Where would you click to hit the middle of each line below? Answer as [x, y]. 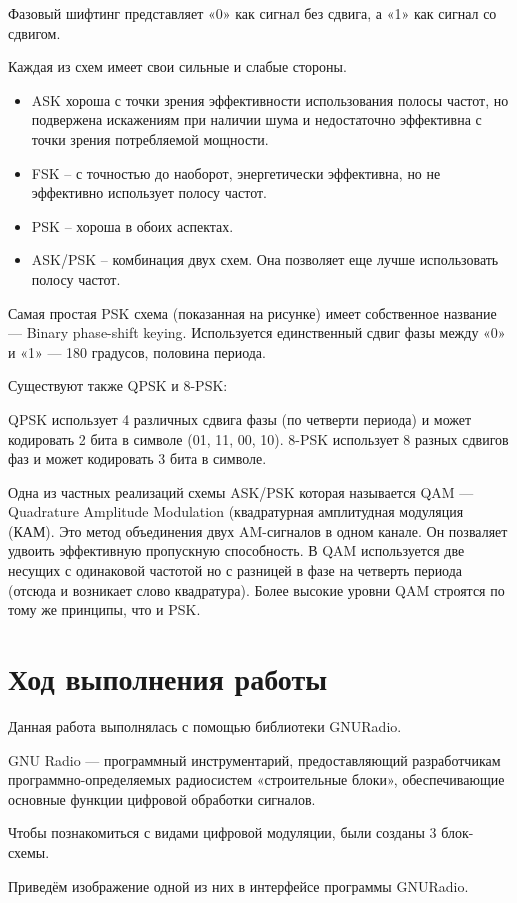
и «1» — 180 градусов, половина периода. [137, 351]
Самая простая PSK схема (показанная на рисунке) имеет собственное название [252, 312]
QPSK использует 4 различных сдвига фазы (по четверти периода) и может [240, 418]
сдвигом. [34, 32]
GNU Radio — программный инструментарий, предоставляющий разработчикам [254, 759]
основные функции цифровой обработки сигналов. [162, 798]
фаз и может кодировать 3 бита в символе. [137, 458]
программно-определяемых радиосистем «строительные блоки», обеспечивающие [256, 779]
